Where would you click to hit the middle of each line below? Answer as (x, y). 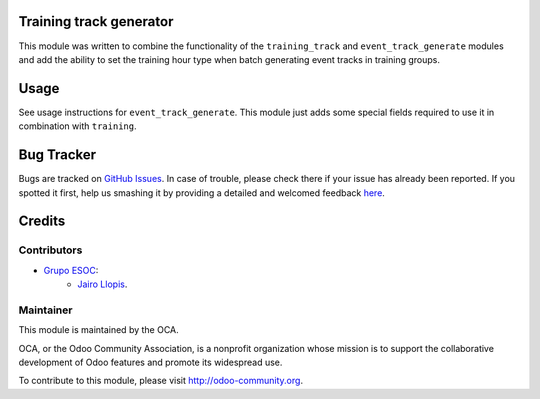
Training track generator (96, 21)
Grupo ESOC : (71, 270)
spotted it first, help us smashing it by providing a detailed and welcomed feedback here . (201, 192)
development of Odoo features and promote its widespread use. (150, 362)
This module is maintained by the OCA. (98, 330)
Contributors (50, 250)
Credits (42, 221)
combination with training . (77, 126)
